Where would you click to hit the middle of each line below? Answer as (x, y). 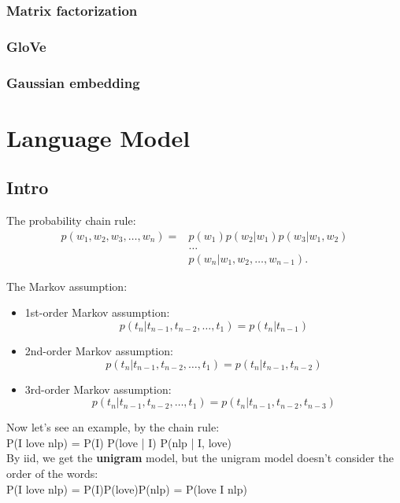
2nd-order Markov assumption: (99, 350)
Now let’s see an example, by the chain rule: (113, 427)
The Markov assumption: (67, 286)
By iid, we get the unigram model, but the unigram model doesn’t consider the (200, 458)
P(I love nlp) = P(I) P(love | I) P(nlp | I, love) (119, 442)
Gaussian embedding (73, 82)
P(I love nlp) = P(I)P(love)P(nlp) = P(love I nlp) (127, 488)
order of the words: (52, 473)
